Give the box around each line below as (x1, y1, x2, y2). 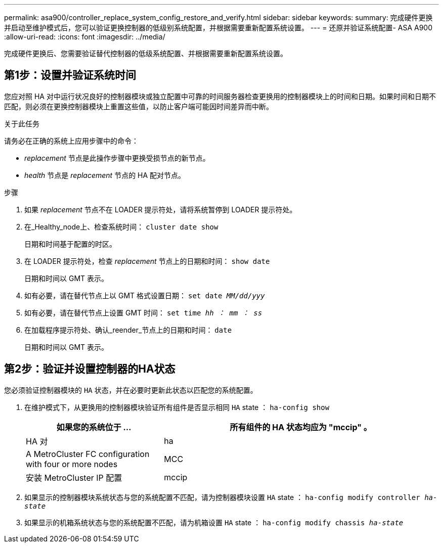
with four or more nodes (26, 459, 118, 469)
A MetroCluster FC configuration (26, 448, 150, 459)
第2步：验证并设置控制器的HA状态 (4, 362, 175, 376)
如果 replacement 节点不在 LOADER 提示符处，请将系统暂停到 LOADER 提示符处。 (24, 205, 297, 214)
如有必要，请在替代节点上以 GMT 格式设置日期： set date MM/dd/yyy (24, 291, 265, 300)
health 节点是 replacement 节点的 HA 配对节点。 (24, 170, 186, 179)
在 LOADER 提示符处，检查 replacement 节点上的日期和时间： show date (24, 256, 270, 265)
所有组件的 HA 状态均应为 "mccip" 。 (230, 422, 372, 432)
